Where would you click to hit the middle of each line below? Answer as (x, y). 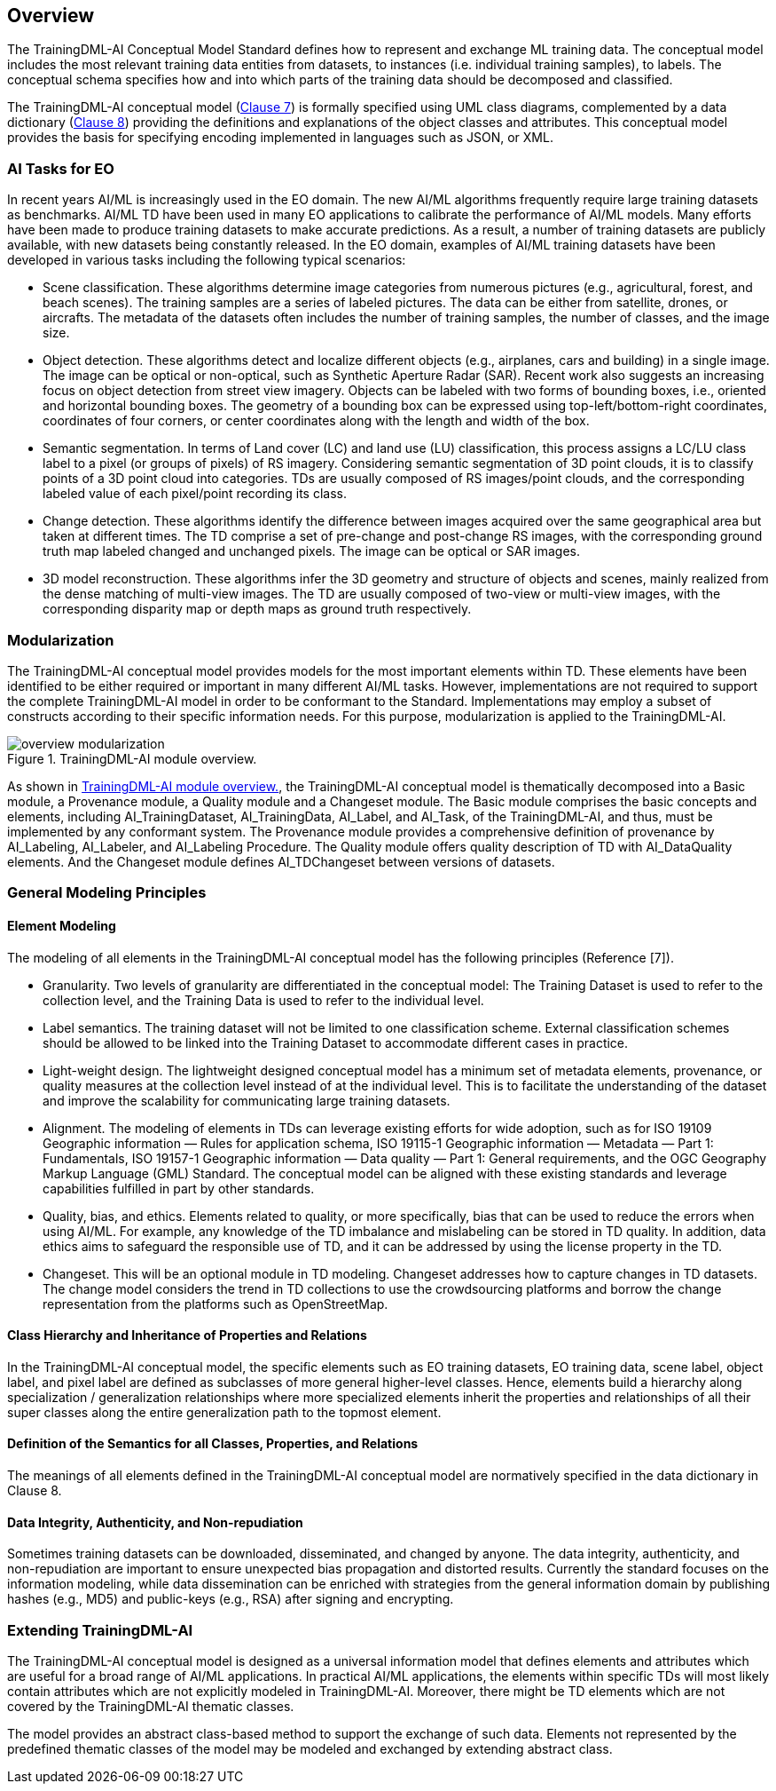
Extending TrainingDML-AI (100, 1630)
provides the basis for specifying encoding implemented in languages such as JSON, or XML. (280, 138)
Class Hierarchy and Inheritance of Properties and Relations (187, 1335)
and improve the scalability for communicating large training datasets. (247, 1100)
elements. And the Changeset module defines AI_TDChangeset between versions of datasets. (281, 861)
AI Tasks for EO (61, 168)
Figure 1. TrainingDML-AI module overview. (132, 758)
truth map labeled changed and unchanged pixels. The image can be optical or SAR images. (311, 551)
